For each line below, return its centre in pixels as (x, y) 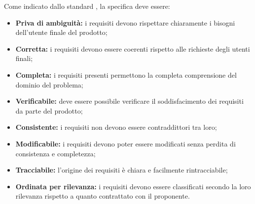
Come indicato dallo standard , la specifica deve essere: (87, 6)
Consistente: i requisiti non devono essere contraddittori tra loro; (116, 127)
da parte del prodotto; (49, 110)
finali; (24, 58)
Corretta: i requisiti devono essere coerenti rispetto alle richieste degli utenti (133, 48)
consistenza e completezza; (55, 153)
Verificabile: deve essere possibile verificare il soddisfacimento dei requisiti (129, 101)
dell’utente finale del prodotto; (61, 32)
